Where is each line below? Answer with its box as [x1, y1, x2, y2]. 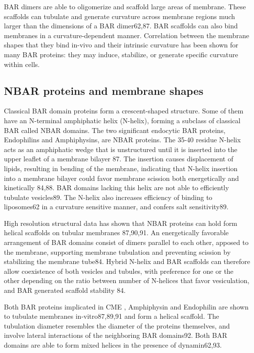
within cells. [4, 59, 40, 69]
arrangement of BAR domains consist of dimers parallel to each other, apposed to [4, 237, 249, 247]
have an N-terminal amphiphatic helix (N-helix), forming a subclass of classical [4, 115, 241, 125]
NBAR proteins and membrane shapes [4, 83, 204, 98]
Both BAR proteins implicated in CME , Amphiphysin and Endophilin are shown [4, 301, 249, 311]
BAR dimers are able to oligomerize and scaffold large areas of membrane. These [4, 1, 246, 11]
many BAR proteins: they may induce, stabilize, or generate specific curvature [4, 49, 238, 59]
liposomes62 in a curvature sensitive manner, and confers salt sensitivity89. [4, 201, 229, 212]
